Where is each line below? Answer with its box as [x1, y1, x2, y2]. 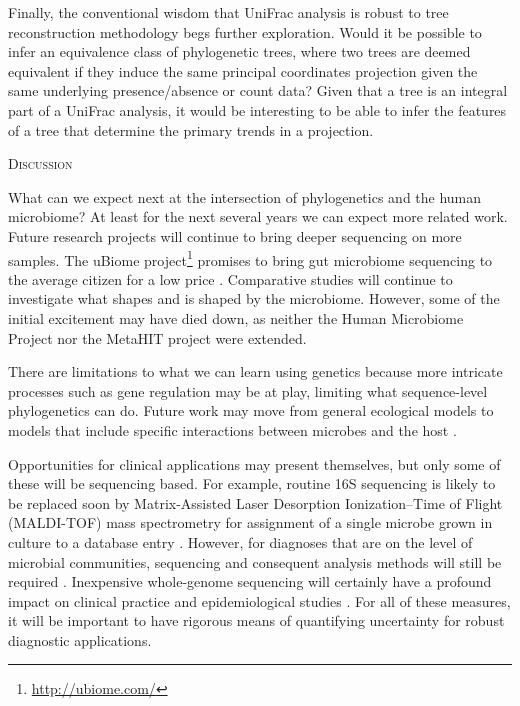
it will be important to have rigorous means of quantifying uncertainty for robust [8, 610, 505, 631]
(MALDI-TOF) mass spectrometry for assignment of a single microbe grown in [8, 512, 493, 533]
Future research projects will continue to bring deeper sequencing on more [8, 225, 462, 246]
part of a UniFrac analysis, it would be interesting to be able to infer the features [8, 99, 507, 120]
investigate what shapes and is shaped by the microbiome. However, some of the [8, 288, 500, 309]
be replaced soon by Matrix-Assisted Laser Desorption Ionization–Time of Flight [8, 492, 503, 513]
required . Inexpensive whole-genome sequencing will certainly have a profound [8, 571, 492, 592]
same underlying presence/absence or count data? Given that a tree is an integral [8, 80, 508, 101]
